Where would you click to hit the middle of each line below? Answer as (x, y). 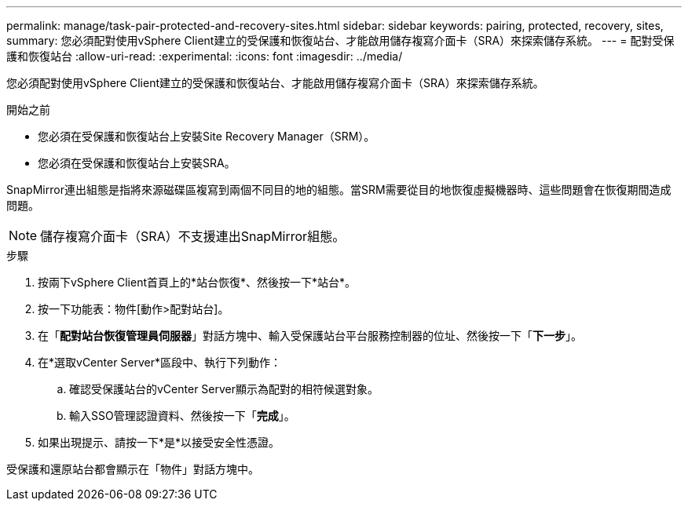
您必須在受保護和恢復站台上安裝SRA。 (137, 163)
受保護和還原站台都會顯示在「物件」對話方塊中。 (133, 469)
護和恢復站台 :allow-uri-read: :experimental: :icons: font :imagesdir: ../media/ (205, 56)
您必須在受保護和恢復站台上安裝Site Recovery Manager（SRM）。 (207, 136)
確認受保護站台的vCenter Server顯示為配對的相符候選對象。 (224, 389)
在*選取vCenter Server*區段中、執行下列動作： (160, 362)
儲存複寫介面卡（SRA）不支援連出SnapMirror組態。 (193, 236)
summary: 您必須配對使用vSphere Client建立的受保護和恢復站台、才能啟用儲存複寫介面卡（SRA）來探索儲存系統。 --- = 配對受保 (340, 40)
